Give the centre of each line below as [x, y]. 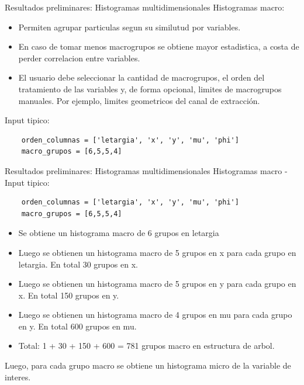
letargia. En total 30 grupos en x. [78, 264]
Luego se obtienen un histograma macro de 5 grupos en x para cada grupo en [157, 252]
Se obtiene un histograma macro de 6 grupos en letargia [119, 233]
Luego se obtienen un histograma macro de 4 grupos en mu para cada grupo [155, 315]
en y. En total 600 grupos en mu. [77, 326]
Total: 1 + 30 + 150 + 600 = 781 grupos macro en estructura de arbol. [146, 346]
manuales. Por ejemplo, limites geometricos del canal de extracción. [139, 100]
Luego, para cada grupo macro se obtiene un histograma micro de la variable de [148, 365]
